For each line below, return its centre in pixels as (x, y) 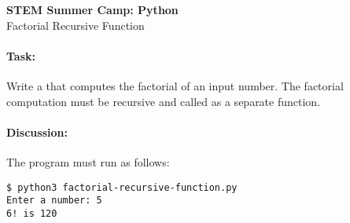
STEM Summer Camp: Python (92, 9)
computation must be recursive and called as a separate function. (164, 101)
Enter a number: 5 (54, 201)
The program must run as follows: (88, 161)
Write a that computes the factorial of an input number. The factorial (175, 85)
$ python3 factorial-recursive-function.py (122, 187)
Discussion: (37, 132)
